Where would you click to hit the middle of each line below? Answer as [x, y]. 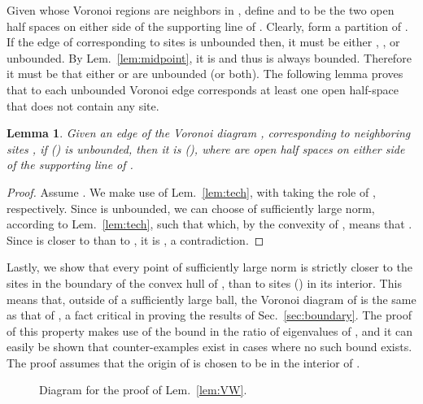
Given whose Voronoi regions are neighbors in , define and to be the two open [201, 10]
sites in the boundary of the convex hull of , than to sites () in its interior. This [204, 282]
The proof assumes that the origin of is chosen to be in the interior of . [183, 362]
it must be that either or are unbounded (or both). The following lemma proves [205, 74]
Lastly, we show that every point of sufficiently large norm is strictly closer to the [209, 267]
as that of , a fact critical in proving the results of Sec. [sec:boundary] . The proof [209, 315]
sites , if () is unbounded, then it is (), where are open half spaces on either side [206, 148]
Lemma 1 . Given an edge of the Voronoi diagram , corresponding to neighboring [209, 133]
